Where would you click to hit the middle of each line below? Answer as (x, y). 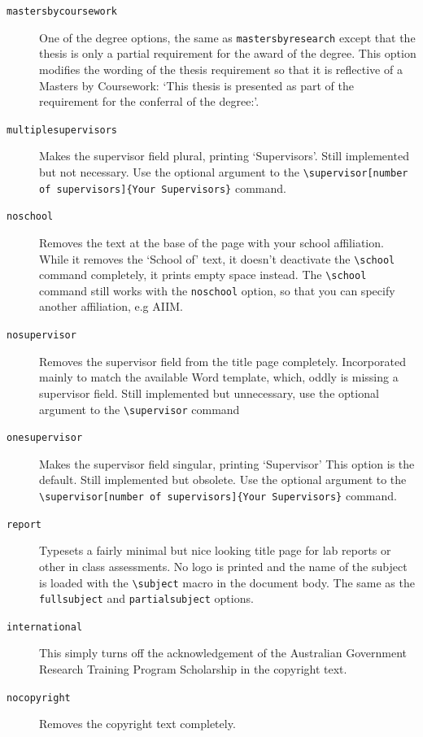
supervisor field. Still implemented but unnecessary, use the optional (209, 392)
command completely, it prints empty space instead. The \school (203, 275)
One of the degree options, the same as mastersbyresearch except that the (227, 37)
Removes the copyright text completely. (137, 724)
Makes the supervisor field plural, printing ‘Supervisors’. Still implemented (224, 156)
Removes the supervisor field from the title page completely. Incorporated (222, 361)
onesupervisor (45, 438)
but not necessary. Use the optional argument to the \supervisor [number (224, 171)
